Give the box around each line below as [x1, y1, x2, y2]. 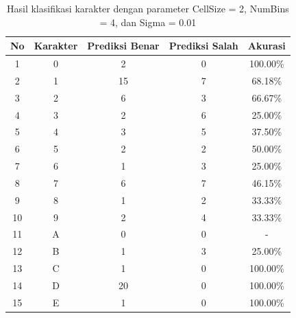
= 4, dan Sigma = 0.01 [99, 14, 197, 29]
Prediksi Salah [169, 38, 238, 53]
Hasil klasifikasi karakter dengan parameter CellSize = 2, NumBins [7, 1, 289, 15]
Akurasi [247, 38, 286, 53]
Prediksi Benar [87, 38, 160, 53]
